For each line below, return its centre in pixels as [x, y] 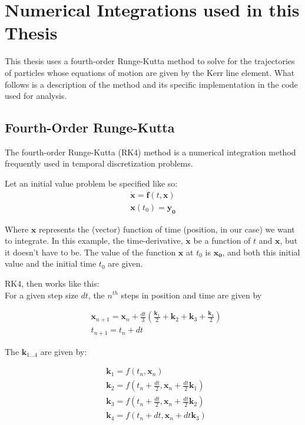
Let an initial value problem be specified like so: [91, 183]
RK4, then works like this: [52, 283]
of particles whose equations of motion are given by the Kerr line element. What [150, 72]
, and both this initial [261, 252]
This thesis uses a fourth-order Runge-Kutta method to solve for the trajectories [150, 61]
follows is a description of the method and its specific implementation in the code [151, 84]
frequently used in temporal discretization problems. [99, 163]
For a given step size [42, 295]
